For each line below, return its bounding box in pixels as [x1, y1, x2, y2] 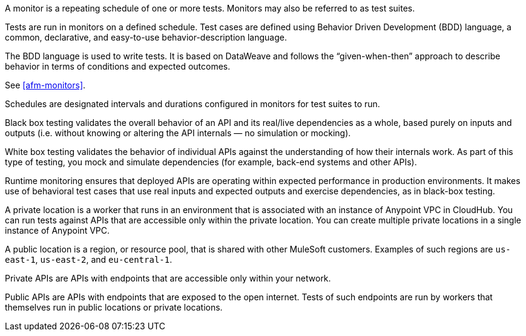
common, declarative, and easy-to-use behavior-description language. [5, 32, 287, 42]
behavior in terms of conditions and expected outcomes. [5, 61, 231, 71]
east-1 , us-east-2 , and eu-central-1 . [5, 254, 173, 265]
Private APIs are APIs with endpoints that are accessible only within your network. [5, 273, 331, 283]
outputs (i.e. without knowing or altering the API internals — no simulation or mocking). [5, 128, 351, 138]
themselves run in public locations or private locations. [5, 302, 223, 312]
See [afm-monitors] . [5, 80, 86, 90]
